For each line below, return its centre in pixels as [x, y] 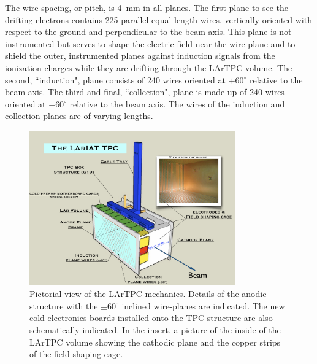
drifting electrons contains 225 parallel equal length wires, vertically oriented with [158, 19]
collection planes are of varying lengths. [79, 116]
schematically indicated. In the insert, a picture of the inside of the [155, 329]
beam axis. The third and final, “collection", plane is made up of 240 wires [145, 92]
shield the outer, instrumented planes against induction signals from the [140, 56]
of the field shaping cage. [76, 354]
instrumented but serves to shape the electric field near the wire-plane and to [150, 43]
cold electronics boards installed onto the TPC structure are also [151, 318]
